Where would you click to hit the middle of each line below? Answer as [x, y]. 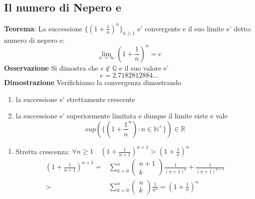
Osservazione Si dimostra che [51, 67]
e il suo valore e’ [144, 67]
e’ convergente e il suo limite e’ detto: [195, 28]
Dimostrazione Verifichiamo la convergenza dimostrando [93, 82]
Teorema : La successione [43, 28]
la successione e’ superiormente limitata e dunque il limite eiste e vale [122, 116]
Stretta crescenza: [43, 151]
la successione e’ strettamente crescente [75, 99]
